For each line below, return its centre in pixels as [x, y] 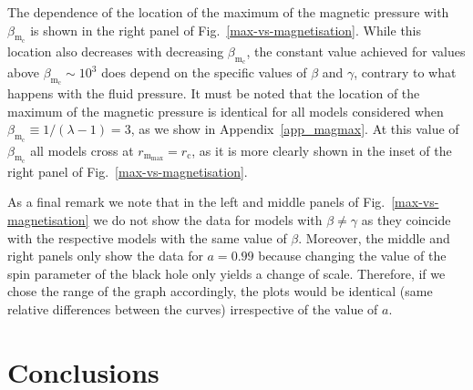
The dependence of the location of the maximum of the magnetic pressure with [228, 12]
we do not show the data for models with [208, 219]
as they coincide [406, 219]
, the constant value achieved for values [356, 51]
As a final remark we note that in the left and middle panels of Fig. [196, 202]
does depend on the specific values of [204, 72]
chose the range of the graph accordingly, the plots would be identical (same [220, 291]
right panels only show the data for [105, 256]
